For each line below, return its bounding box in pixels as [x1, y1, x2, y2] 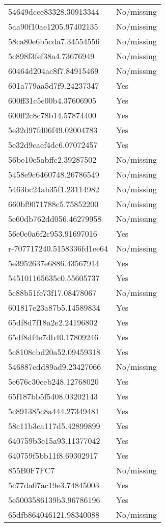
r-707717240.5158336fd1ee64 [8, 242, 108, 254]
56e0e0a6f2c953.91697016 [8, 228, 97, 239]
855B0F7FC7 [8, 464, 55, 476]
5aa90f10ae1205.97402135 [8, 20, 98, 32]
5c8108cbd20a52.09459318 [8, 346, 100, 358]
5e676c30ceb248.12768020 [8, 375, 99, 387]
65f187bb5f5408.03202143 [8, 390, 98, 402]
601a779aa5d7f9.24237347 [8, 80, 99, 91]
